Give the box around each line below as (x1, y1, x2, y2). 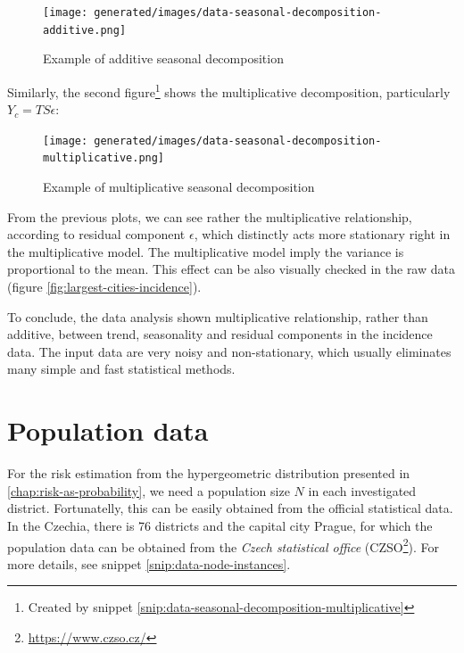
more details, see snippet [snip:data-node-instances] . (7, 554, 291, 573)
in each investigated (308, 481, 417, 500)
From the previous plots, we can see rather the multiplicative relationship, (7, 207, 412, 226)
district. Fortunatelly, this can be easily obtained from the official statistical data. (7, 499, 453, 517)
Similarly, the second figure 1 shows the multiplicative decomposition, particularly (7, 79, 451, 101)
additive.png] (43, 23, 127, 37)
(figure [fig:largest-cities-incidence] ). (7, 277, 202, 296)
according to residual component (7, 225, 186, 244)
